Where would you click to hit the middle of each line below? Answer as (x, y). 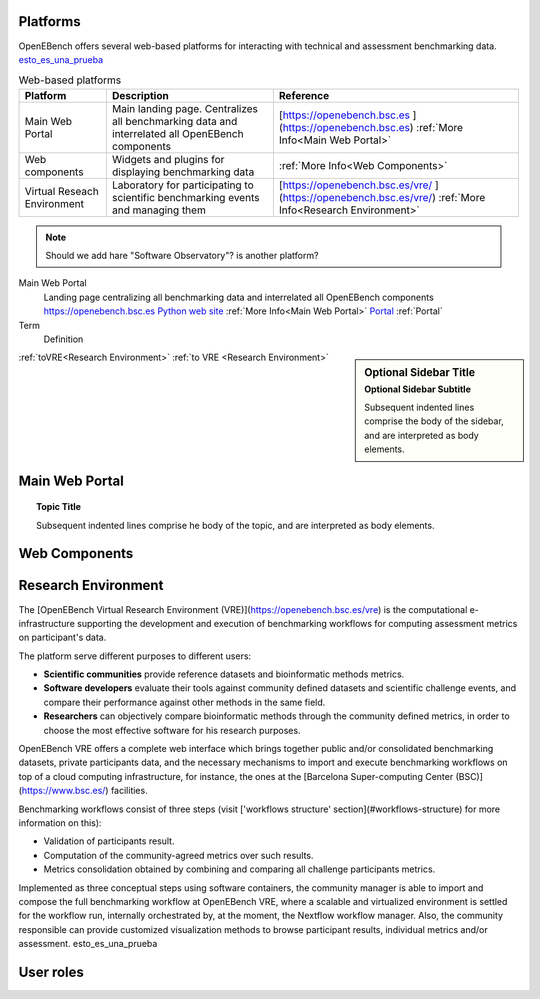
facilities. (129, 791)
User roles (51, 971)
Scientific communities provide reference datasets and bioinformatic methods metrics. (224, 674)
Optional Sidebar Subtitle (418, 389)
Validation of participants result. (109, 841)
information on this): (60, 823)
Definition (63, 339)
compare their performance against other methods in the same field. (184, 702)
